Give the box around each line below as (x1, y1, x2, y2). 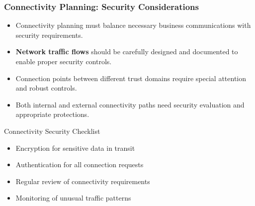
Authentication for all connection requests (15, 159, 144, 170)
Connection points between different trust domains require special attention (15, 73, 247, 83)
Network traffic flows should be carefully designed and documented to (15, 46, 238, 57)
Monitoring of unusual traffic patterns (15, 193, 131, 203)
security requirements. (15, 29, 83, 40)
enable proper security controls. (15, 56, 112, 66)
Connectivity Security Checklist (4, 125, 100, 136)
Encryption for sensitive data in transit (15, 142, 135, 153)
